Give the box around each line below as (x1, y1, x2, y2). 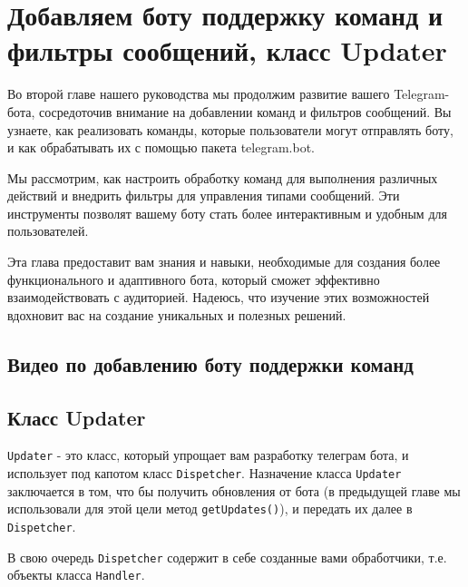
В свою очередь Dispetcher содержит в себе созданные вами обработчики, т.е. (7, 547, 447, 566)
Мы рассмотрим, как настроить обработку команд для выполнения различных (7, 168, 438, 187)
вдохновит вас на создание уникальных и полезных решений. (7, 305, 346, 324)
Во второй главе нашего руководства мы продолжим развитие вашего (7, 84, 390, 103)
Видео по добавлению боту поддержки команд (7, 349, 414, 377)
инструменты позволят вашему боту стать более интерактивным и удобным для (7, 203, 447, 222)
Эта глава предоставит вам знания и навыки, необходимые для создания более (7, 252, 441, 271)
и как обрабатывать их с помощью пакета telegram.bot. (7, 138, 315, 157)
